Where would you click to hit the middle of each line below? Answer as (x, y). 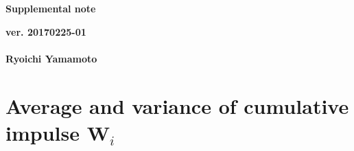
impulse (43, 132)
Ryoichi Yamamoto (51, 58)
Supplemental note (51, 8)
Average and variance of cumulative (177, 105)
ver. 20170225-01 (46, 31)
